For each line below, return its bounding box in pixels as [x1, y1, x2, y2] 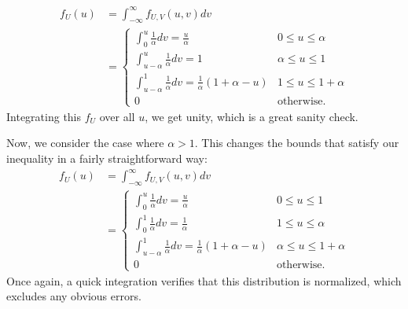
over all [99, 108, 135, 124]
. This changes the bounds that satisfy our [194, 134, 399, 151]
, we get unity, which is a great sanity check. [145, 108, 358, 124]
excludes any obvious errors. [6, 288, 142, 304]
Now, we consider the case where [6, 134, 164, 151]
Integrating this [6, 108, 82, 124]
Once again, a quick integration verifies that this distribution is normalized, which [6, 272, 402, 289]
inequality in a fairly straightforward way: [6, 150, 208, 167]
